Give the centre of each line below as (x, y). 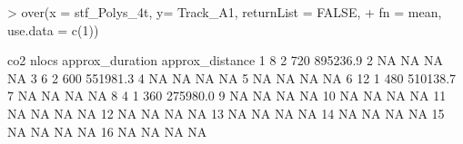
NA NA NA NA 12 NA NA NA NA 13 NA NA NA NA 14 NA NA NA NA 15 (226, 113)
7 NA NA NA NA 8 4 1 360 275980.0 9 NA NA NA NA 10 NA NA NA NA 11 (227, 96)
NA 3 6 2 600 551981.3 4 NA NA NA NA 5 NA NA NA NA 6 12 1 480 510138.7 (232, 77)
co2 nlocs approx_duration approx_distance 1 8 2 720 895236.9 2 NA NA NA (225, 60)
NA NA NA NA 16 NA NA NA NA (107, 131)
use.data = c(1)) (53, 29)
